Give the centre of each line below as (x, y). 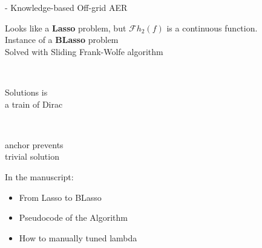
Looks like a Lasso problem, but (66, 28)
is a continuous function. (212, 28)
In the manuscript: (39, 176)
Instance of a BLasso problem (62, 40)
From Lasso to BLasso (60, 197)
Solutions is (26, 92)
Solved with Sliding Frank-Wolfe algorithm (84, 51)
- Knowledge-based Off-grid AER (66, 7)
